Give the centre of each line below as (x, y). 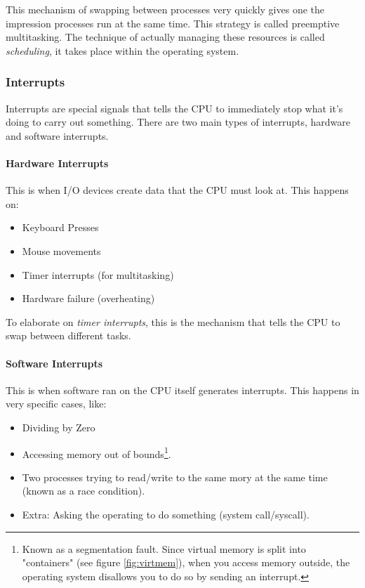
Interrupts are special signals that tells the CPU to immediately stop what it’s (174, 108)
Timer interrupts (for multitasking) (98, 274)
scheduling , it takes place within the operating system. (122, 50)
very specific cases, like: (56, 404)
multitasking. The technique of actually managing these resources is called (165, 37)
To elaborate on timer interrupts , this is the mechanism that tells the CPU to (173, 321)
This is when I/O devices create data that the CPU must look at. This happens (177, 190)
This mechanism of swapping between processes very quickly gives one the (165, 9)
